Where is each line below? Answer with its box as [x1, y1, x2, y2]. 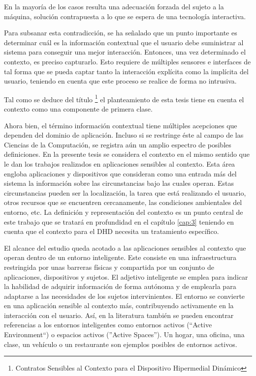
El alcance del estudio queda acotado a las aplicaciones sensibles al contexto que [4, 242, 246, 253]
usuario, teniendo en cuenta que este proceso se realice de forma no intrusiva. [4, 76, 237, 86]
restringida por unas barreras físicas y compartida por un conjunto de [4, 261, 214, 272]
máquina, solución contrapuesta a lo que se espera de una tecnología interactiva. [4, 11, 246, 21]
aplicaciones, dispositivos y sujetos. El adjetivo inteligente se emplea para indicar [4, 271, 248, 282]
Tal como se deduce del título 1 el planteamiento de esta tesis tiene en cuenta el [4, 92, 244, 104]
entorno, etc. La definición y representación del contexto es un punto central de [4, 206, 243, 217]
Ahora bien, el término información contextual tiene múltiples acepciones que [4, 120, 237, 130]
